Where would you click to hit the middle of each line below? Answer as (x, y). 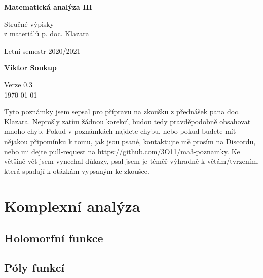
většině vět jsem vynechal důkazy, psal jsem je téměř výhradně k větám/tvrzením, (132, 161)
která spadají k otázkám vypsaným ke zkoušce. (77, 171)
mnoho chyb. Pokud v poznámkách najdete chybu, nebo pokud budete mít (120, 131)
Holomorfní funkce (54, 238)
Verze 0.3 (18, 84)
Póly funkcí (34, 267)
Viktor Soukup (30, 67)
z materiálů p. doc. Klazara (47, 34)
